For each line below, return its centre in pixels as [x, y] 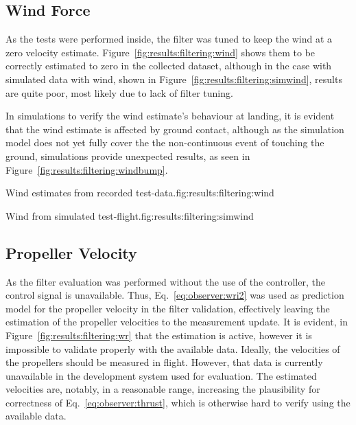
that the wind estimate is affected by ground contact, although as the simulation [175, 129]
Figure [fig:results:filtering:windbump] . [87, 169]
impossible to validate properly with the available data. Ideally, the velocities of [173, 348]
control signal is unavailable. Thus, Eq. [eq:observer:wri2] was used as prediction [175, 295]
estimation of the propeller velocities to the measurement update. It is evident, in [177, 322]
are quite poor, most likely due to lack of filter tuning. [119, 92]
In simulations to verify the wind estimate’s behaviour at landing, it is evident [170, 116]
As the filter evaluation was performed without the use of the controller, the [165, 281]
